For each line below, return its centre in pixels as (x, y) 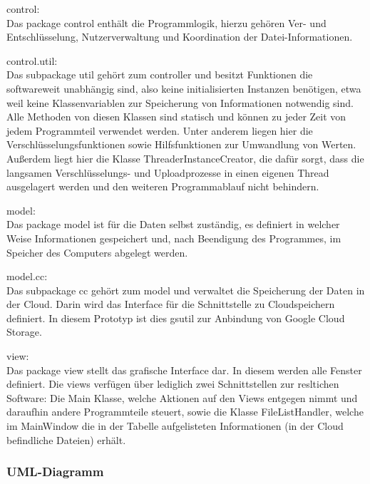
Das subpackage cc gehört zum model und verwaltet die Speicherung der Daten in (186, 290)
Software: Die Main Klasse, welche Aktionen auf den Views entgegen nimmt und (182, 397)
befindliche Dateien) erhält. (66, 439)
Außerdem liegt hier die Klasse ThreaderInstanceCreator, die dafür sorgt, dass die (185, 158)
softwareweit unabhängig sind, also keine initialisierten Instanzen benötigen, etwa (184, 88)
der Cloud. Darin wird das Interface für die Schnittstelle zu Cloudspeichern (171, 304)
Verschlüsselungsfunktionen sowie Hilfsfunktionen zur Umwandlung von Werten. (181, 144)
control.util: (32, 60)
